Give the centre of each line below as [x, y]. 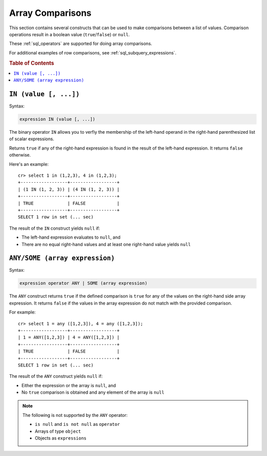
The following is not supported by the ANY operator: [75, 415]
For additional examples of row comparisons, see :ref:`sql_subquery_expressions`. [93, 52]
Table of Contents [32, 63]
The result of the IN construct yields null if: [55, 228]
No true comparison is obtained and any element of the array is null [93, 392]
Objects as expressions [61, 438]
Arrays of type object [58, 431]
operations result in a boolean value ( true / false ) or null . [69, 34]
